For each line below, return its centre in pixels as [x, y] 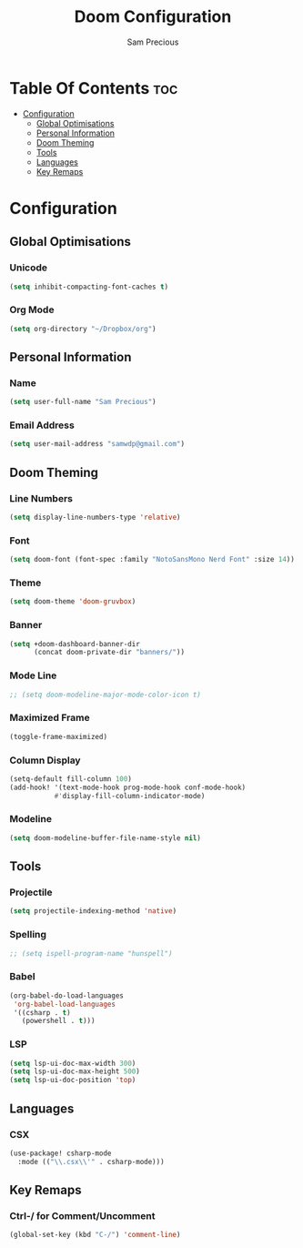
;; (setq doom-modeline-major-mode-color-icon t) [106, 695]
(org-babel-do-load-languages [67, 995]
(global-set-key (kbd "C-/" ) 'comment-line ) [95, 1235]
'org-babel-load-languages [65, 1004]
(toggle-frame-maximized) [58, 736]
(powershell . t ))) [58, 1021]
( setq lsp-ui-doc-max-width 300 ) [73, 1063]
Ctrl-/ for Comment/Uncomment [82, 1215]
